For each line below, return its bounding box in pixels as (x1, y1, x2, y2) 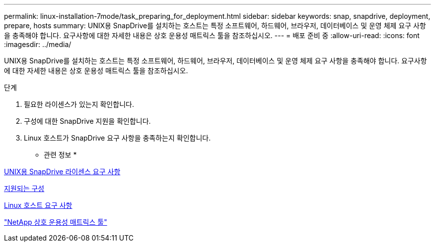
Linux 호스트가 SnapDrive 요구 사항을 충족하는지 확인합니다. (24, 134, 211, 142)
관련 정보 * (44, 150, 77, 159)
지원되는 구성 (4, 184, 45, 193)
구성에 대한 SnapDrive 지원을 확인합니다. (24, 117, 151, 125)
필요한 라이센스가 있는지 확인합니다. (24, 100, 134, 108)
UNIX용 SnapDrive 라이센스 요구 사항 (4, 167, 121, 176)
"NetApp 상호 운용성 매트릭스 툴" (4, 218, 107, 226)
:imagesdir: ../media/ (4, 40, 72, 49)
